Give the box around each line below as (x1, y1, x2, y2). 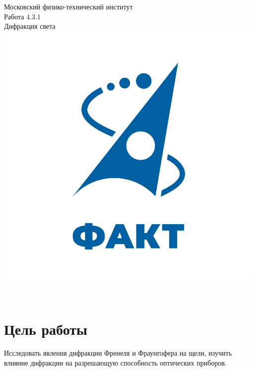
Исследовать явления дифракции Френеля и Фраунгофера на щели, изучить (4, 348, 232, 358)
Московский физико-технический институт (4, 1, 133, 11)
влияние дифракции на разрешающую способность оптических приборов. (4, 357, 227, 368)
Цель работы (4, 319, 87, 339)
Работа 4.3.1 (4, 11, 41, 21)
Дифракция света (4, 21, 56, 31)
